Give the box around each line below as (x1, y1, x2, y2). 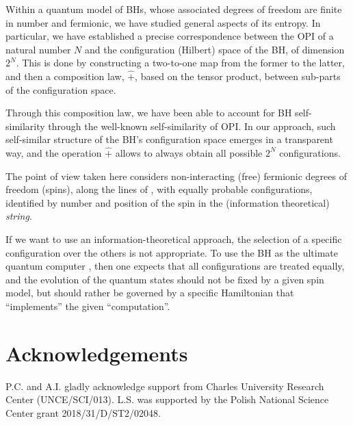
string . (5, 209, 32, 223)
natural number (5, 42, 71, 56)
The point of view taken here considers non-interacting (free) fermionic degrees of (5, 168, 347, 183)
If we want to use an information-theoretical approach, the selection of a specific (5, 231, 342, 246)
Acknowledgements (5, 339, 188, 367)
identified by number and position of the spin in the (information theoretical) (5, 195, 330, 209)
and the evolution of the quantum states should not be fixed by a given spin (5, 272, 324, 286)
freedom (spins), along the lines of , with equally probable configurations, (5, 182, 313, 196)
